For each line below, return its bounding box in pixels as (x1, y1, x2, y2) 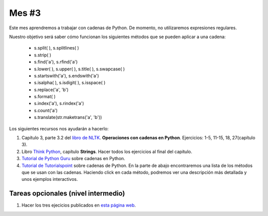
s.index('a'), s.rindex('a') (34, 101, 84, 107)
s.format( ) (34, 94, 56, 100)
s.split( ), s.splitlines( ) (34, 45, 79, 51)
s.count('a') (34, 107, 58, 113)
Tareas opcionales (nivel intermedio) (9, 189, 125, 198)
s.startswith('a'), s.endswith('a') (34, 72, 99, 79)
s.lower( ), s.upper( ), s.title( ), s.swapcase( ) (34, 66, 125, 72)
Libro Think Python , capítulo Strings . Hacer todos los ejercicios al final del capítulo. (21, 149, 193, 155)
